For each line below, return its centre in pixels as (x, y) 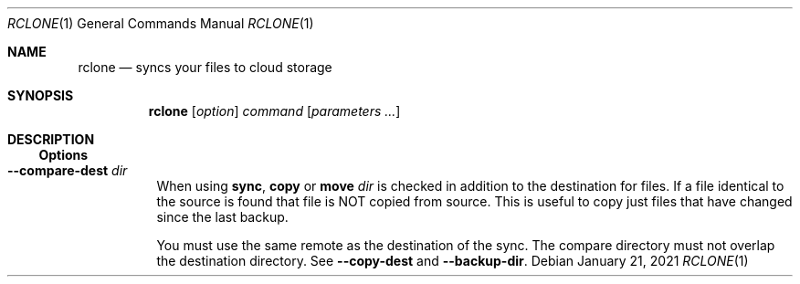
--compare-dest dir (68, 170)
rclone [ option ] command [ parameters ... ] (274, 111)
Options (63, 155)
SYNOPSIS (41, 95)
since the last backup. (222, 217)
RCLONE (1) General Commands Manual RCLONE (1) (161, 23)
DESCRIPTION (51, 139)
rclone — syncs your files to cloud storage (205, 67)
